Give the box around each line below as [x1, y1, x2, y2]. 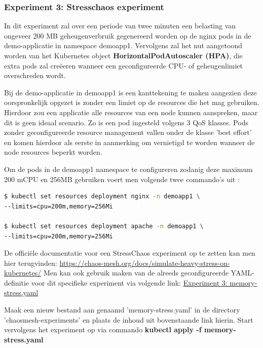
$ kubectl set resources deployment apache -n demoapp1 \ [4, 222, 204, 230]
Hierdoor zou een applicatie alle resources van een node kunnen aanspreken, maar [4, 107, 258, 117]
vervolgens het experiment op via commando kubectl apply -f [4, 324, 202, 335]
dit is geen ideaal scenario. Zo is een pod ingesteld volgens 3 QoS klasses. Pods [4, 117, 248, 127]
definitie [4, 277, 29, 288]
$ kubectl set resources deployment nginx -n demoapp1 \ [4, 193, 200, 200]
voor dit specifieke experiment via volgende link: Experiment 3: [31, 277, 228, 288]
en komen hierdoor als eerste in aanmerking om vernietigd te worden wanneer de [4, 136, 255, 147]
